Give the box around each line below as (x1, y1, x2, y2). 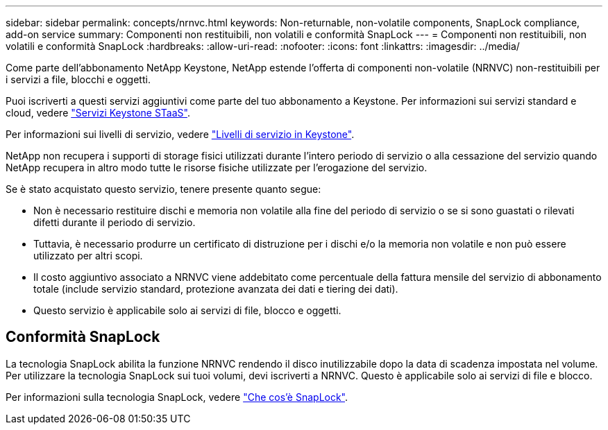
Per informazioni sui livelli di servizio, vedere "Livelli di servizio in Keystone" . (6, 128, 355, 140)
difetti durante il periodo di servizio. (33, 216, 196, 228)
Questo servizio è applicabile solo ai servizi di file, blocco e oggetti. (33, 304, 341, 316)
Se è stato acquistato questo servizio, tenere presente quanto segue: (6, 183, 321, 195)
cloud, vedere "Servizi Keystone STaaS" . (6, 107, 190, 119)
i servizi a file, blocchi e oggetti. (6, 74, 151, 85)
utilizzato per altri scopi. (33, 250, 143, 261)
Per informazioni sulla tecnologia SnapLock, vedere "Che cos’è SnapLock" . (6, 390, 348, 403)
